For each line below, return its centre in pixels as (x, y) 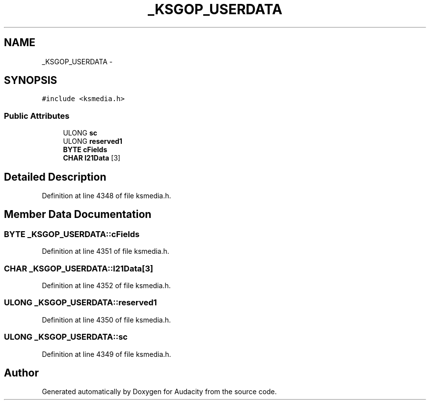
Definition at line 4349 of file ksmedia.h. (107, 354)
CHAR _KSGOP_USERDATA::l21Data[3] (79, 268)
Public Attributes (37, 116)
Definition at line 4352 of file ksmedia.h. (106, 285)
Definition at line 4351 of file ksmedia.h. (106, 251)
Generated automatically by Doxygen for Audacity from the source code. (159, 392)
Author (21, 373)
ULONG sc (80, 133)
